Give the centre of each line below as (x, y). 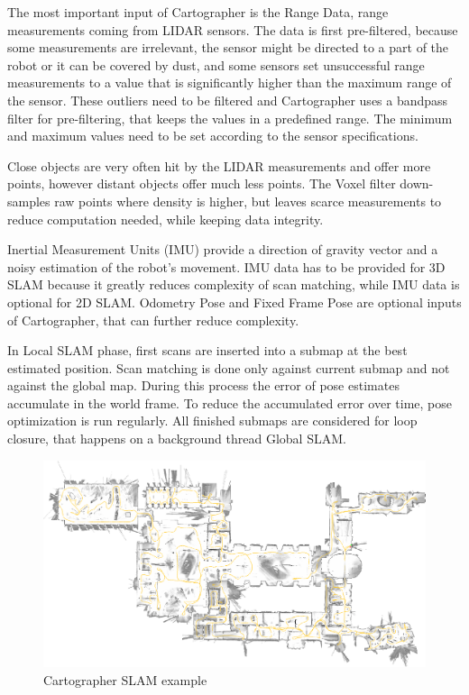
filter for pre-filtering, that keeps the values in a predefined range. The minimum (230, 118)
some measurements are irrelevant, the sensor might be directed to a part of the (228, 47)
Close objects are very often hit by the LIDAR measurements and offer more (219, 165)
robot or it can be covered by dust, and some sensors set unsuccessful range (216, 64)
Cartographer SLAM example (125, 680)
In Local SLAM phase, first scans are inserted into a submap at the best (207, 350)
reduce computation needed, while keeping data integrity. (166, 219)
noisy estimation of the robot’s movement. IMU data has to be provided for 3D (226, 266)
